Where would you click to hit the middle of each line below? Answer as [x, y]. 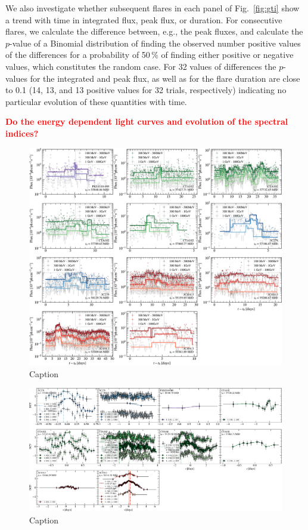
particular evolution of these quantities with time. [96, 101]
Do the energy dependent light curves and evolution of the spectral [147, 121]
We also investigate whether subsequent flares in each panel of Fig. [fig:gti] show [153, 8]
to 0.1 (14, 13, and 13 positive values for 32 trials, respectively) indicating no [146, 90]
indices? [22, 133]
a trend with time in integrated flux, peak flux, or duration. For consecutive [144, 19]
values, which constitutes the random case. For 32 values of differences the [141, 66]
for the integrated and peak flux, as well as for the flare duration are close [165, 78]
